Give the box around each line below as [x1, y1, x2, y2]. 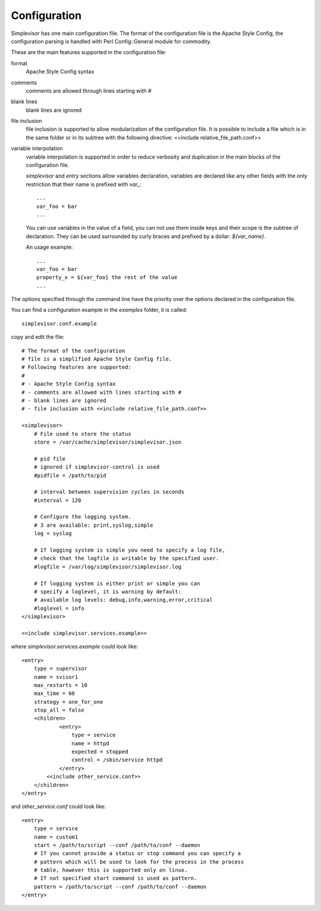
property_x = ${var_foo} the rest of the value [36, 274, 178, 281]
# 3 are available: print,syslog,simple [33, 521, 154, 529]
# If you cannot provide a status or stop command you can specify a [33, 850, 241, 857]
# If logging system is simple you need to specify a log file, [33, 547, 225, 553]
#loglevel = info [33, 605, 84, 612]
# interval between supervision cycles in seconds [33, 489, 185, 495]
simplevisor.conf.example [21, 320, 97, 327]
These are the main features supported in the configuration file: [11, 49, 166, 56]
